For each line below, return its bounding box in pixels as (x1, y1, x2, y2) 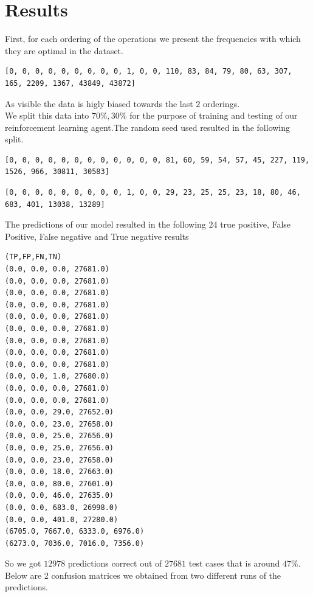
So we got (5, 557, 41, 570)
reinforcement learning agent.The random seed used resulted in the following (5, 120, 291, 133)
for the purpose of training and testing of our (129, 109, 298, 122)
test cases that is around (188, 557, 280, 570)
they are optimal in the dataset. (5, 44, 123, 57)
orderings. (202, 97, 240, 110)
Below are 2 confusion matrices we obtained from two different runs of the (5, 568, 281, 581)
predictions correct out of (67, 557, 162, 570)
